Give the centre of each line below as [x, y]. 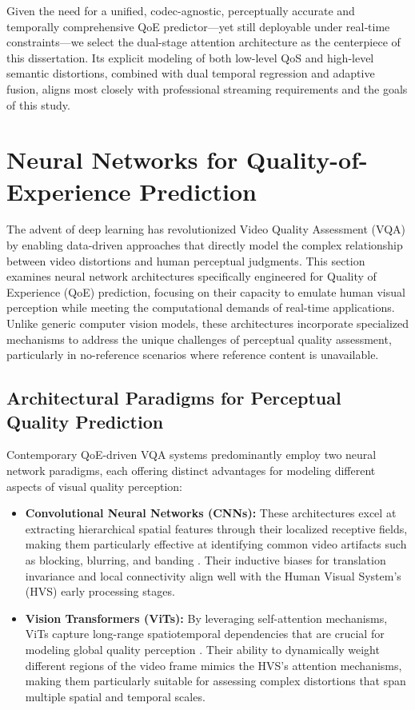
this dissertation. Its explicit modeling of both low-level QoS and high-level [190, 57]
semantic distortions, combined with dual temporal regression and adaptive [191, 73]
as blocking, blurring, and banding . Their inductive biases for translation [206, 559]
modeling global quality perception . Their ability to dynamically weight [202, 649]
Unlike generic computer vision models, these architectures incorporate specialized [208, 323]
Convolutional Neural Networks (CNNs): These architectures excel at [211, 513]
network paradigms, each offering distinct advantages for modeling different [191, 470]
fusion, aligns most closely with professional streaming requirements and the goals [207, 88]
